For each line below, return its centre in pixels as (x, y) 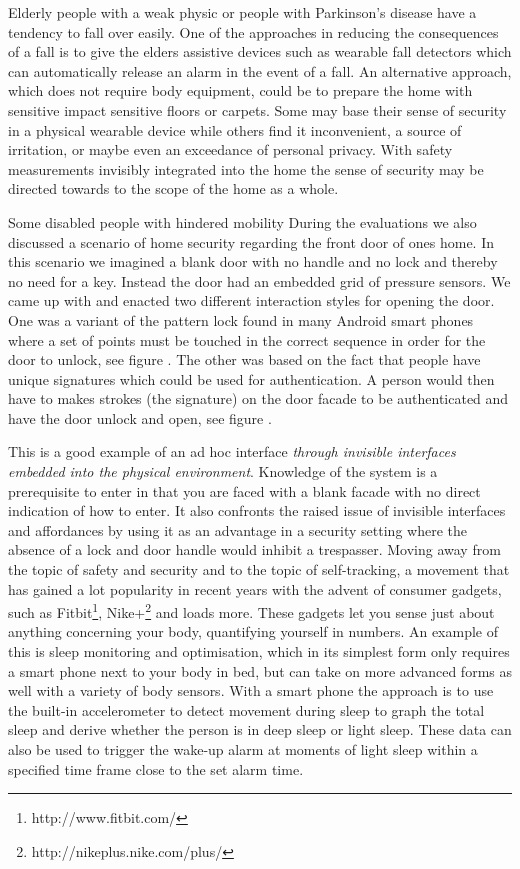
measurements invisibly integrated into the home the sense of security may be (246, 168)
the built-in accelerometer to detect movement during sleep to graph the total (246, 709)
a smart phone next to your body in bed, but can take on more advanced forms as (260, 670)
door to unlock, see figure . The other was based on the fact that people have (244, 359)
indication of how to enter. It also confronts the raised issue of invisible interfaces (257, 510)
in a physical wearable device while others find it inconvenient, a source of (235, 129)
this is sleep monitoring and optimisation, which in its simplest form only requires (259, 651)
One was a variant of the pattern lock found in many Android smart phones (241, 319)
